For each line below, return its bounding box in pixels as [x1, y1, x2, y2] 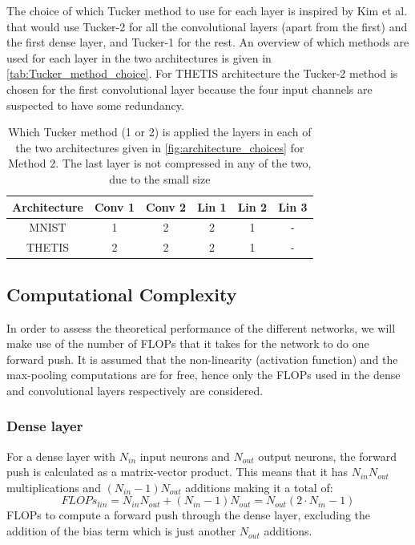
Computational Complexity [6, 281, 237, 306]
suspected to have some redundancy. [6, 96, 184, 113]
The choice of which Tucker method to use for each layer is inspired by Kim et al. [6, 2, 408, 18]
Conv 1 [94, 198, 135, 215]
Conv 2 [146, 198, 187, 215]
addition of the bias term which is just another [6, 523, 236, 539]
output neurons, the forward [258, 447, 397, 464]
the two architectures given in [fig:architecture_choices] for [15, 139, 304, 155]
